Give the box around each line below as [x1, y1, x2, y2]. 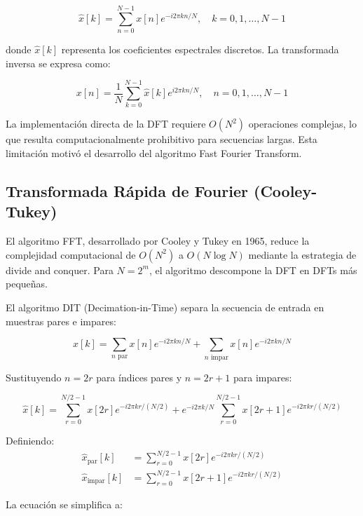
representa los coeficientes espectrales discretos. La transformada [61, 42, 339, 57]
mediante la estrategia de [248, 247, 357, 262]
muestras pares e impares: [6, 313, 116, 328]
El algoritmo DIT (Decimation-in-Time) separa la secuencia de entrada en [6, 300, 324, 314]
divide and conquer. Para [6, 262, 114, 277]
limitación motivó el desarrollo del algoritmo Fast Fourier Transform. [6, 146, 302, 161]
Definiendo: [6, 433, 55, 448]
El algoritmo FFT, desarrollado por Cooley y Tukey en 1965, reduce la [6, 233, 310, 248]
